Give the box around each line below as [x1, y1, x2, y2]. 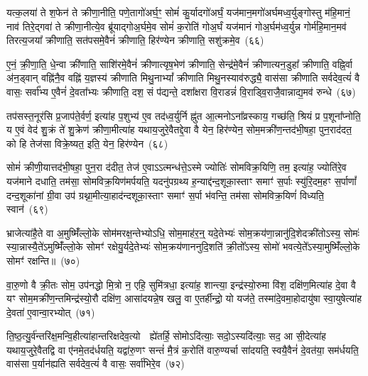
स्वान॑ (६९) [6, 201, 48, 216]
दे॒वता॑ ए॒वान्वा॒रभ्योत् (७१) [6, 304, 95, 319]
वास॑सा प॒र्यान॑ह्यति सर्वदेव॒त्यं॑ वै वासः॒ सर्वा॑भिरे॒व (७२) [6, 356, 185, 371]
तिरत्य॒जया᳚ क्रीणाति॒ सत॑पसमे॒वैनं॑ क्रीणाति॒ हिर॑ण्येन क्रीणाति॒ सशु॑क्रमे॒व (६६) [6, 33, 264, 48]
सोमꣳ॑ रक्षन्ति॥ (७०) [6, 253, 80, 267]
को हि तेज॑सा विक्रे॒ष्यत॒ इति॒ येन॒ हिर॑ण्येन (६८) [6, 136, 168, 150]
